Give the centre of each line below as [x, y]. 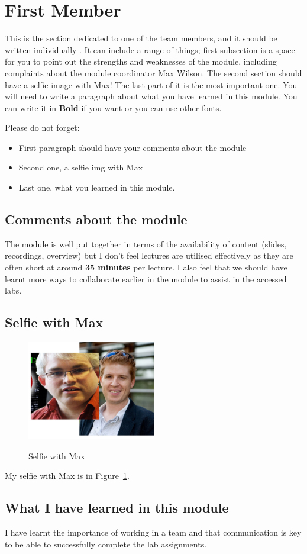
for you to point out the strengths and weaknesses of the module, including [141, 61]
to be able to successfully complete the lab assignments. [106, 544]
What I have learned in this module [117, 508]
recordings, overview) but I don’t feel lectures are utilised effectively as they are [149, 255]
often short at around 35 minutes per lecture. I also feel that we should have [146, 267]
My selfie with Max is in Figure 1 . [67, 476]
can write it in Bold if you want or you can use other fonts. [113, 107]
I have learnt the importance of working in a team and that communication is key [153, 532]
